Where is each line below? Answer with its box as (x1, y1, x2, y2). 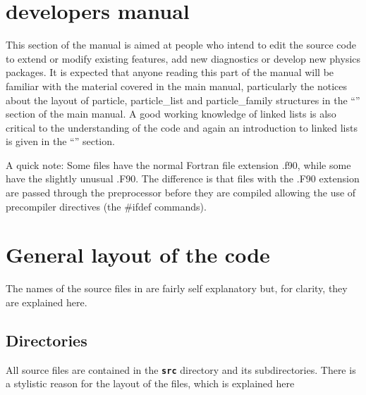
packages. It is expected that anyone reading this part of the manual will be (6, 65, 334, 80)
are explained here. (6, 294, 87, 309)
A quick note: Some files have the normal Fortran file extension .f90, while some (6, 157, 351, 172)
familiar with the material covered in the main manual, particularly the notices (6, 78, 348, 93)
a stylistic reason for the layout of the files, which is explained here (6, 376, 295, 391)
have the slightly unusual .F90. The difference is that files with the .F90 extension (6, 171, 360, 186)
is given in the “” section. (6, 134, 115, 149)
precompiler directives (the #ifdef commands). (6, 199, 207, 213)
